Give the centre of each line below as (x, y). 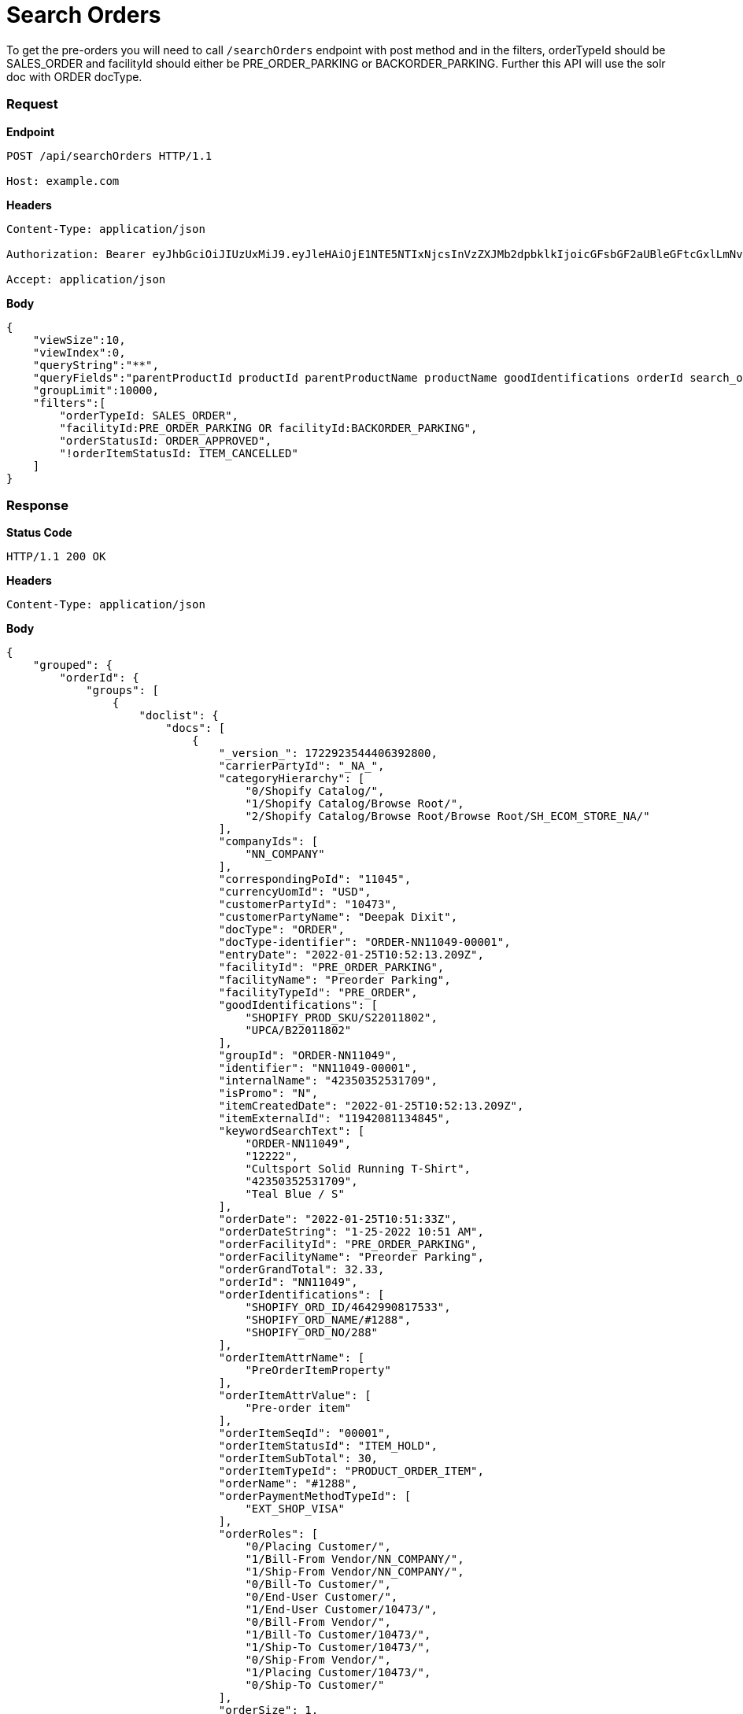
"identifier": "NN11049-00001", (318, 1068)
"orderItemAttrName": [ (292, 1358)
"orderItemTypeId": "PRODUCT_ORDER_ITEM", (351, 1471)
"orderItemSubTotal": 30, (298, 1459)
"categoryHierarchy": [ (292, 779)
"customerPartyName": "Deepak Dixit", (338, 917)
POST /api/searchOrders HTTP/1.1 (109, 155)
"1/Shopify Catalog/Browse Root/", (355, 804)
